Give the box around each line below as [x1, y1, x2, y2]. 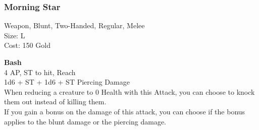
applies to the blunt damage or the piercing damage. [4, 116, 166, 126]
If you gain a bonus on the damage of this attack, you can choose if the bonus [4, 106, 245, 116]
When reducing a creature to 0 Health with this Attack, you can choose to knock [4, 86, 255, 97]
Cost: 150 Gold [4, 40, 50, 50]
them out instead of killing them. [4, 96, 107, 107]
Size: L [4, 30, 25, 40]
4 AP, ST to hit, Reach [4, 67, 76, 77]
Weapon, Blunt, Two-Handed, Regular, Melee [4, 20, 145, 31]
